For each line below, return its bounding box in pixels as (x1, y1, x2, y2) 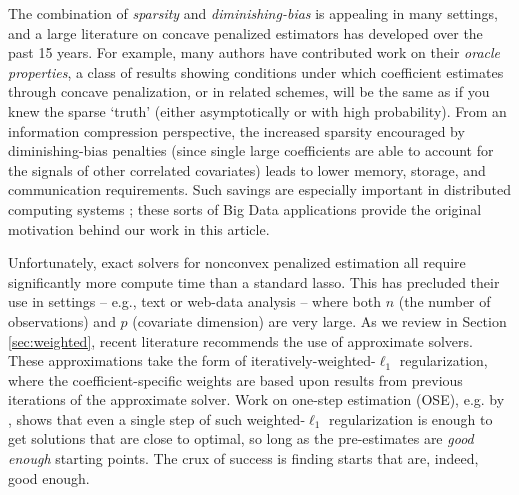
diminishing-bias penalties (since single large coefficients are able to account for (8, 140, 494, 161)
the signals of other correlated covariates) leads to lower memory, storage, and (8, 159, 486, 180)
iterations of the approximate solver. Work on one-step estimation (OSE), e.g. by (8, 389, 505, 410)
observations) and (8, 310, 116, 331)
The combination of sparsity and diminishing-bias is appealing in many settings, (8, 3, 498, 23)
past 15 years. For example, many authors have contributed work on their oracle (8, 42, 501, 63)
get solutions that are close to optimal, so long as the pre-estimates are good (8, 428, 474, 449)
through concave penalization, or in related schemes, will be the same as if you (8, 81, 490, 102)
